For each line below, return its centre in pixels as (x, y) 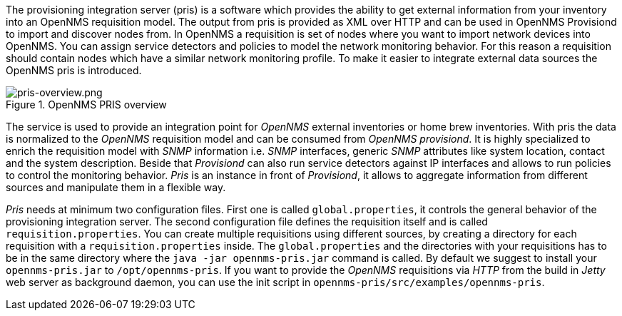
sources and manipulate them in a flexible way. (116, 187)
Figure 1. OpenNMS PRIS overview (86, 105)
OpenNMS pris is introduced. (74, 70)
